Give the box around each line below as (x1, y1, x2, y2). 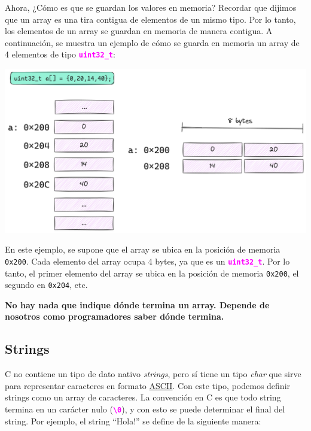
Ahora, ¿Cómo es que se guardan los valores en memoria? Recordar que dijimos (5, 1, 297, 13)
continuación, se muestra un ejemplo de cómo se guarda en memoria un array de (5, 36, 300, 48)
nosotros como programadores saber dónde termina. (5, 310, 224, 323)
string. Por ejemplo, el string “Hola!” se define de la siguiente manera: (5, 414, 261, 427)
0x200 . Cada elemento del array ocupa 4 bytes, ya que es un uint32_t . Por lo (5, 254, 290, 267)
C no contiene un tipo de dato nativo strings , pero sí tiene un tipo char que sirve (5, 368, 301, 380)
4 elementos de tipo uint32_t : (5, 48, 115, 60)
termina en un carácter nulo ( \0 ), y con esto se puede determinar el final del (5, 403, 285, 415)
